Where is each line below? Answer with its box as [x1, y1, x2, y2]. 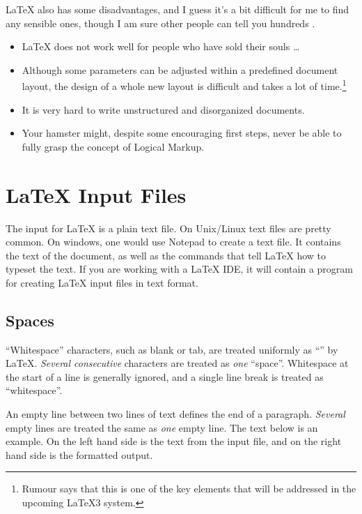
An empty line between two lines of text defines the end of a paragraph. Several [6, 407, 345, 421]
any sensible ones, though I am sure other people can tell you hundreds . [6, 15, 315, 30]
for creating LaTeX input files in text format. [6, 275, 198, 289]
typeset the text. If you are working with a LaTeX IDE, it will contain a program [6, 262, 353, 276]
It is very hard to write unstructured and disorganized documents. [22, 102, 305, 116]
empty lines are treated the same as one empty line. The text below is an [6, 420, 318, 434]
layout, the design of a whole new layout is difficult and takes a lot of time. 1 [22, 77, 347, 93]
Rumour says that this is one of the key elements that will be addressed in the [22, 481, 356, 496]
